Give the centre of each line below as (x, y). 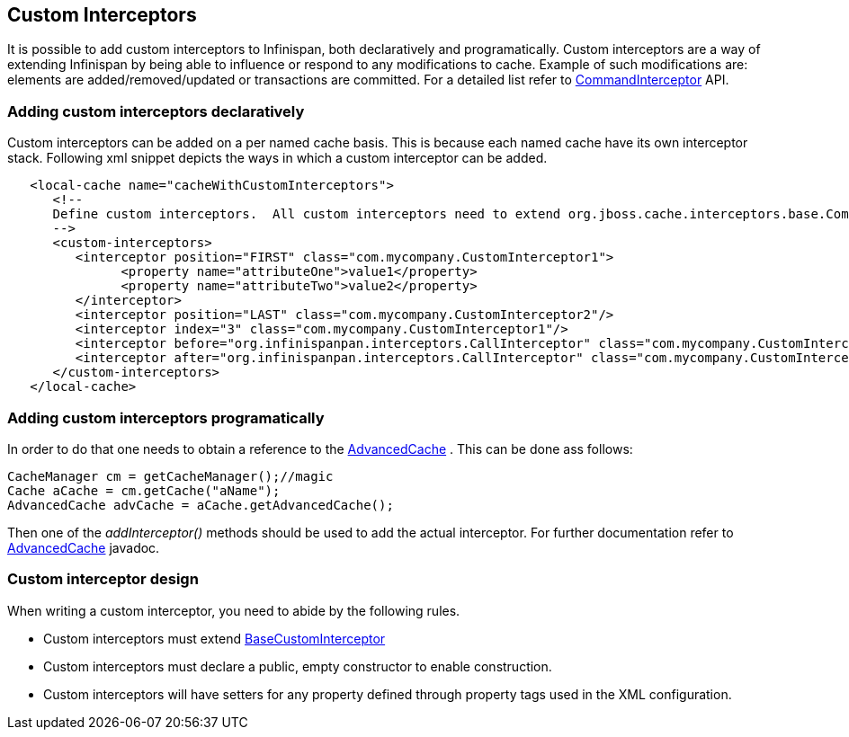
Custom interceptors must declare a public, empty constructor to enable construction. (298, 666)
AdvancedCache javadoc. (84, 547)
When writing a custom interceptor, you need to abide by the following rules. (234, 610)
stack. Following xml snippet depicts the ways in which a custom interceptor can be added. (277, 158)
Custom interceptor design (103, 579)
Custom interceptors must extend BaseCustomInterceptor (214, 638)
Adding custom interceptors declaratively (156, 111)
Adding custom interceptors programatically (166, 417)
